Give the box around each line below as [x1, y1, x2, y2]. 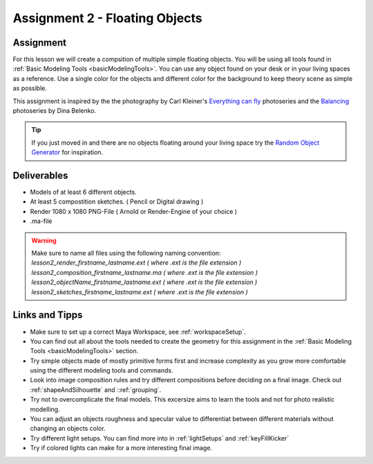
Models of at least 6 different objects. [30, 188, 137, 197]
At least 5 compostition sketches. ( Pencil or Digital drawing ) [30, 197, 204, 206]
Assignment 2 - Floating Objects [12, 10, 203, 26]
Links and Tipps [12, 309, 83, 321]
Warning [31, 236, 57, 244]
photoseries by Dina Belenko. [12, 107, 97, 115]
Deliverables [12, 170, 68, 181]
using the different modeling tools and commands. [30, 366, 173, 375]
